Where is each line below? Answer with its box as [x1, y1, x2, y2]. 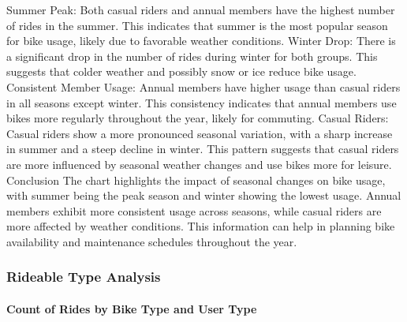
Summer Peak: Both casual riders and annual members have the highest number [6, 2, 395, 17]
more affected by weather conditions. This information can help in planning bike [6, 218, 395, 234]
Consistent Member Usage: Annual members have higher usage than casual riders [6, 78, 401, 95]
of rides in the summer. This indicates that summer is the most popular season [6, 17, 388, 33]
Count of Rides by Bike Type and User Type [6, 300, 257, 316]
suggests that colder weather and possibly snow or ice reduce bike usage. [6, 63, 357, 80]
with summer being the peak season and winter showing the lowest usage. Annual [6, 187, 401, 204]
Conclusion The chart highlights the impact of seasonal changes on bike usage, [6, 171, 386, 188]
